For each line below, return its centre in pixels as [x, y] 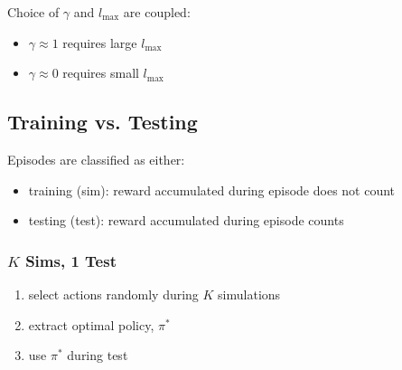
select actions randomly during [113, 294]
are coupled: [157, 12]
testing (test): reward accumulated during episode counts [186, 220]
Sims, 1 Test [71, 260]
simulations [249, 294]
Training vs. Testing [103, 122]
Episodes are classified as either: [96, 159]
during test [98, 355]
